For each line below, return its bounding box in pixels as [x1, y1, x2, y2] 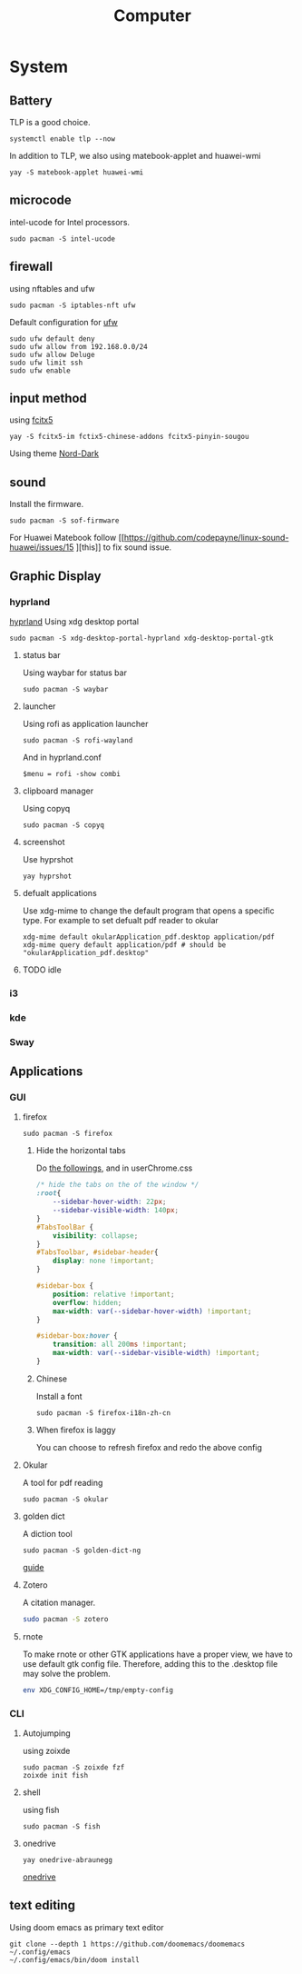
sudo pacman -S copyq [22, 820, 104, 830]
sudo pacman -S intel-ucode [9, 234, 116, 244]
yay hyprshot [22, 872, 73, 881]
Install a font [35, 1391, 83, 1401]
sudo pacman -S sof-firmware [9, 516, 120, 525]
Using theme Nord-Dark [9, 448, 100, 459]
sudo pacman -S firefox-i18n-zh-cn [35, 1408, 170, 1418]
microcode [9, 193, 73, 208]
